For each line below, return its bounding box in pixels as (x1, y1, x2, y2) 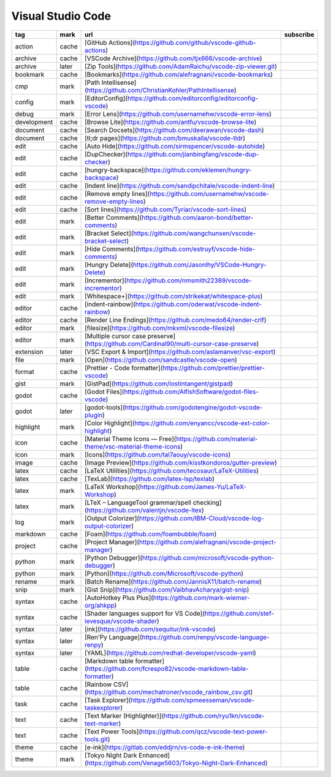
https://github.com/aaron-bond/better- (142, 213, 254, 222)
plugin (85, 411, 103, 419)
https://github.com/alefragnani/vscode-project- (139, 538, 277, 546)
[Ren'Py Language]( (85, 633, 142, 641)
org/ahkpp (85, 601, 115, 609)
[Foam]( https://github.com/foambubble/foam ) (85, 530, 217, 538)
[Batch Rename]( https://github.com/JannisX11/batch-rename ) (85, 577, 262, 586)
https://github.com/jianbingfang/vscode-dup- (127, 150, 259, 158)
